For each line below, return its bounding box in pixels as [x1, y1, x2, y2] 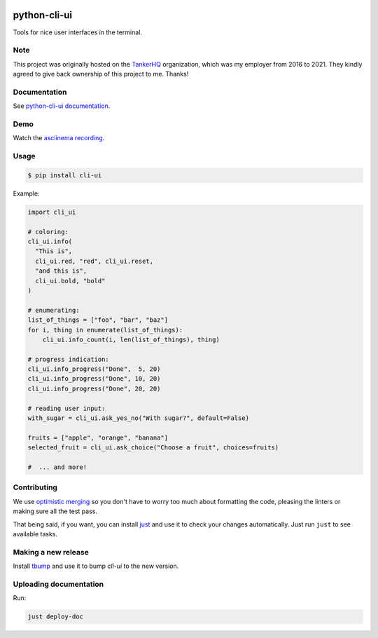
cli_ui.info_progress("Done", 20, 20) [27, 384, 161, 393]
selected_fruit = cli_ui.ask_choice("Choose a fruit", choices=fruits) [27, 444, 279, 452]
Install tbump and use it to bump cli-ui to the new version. [13, 562, 179, 571]
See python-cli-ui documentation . [13, 102, 111, 110]
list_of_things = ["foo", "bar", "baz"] [27, 316, 168, 324]
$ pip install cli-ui [27, 171, 102, 179]
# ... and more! [27, 463, 87, 471]
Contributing [13, 482, 57, 492]
